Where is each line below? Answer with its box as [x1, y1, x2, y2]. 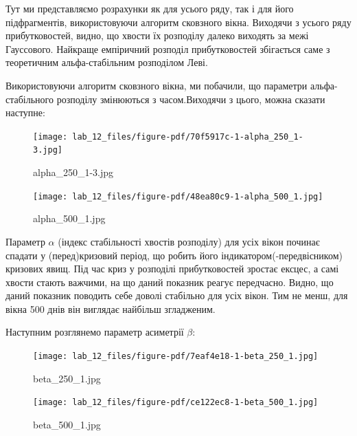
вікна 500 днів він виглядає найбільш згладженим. [5, 301, 216, 316]
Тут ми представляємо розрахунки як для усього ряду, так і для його [5, 1, 294, 15]
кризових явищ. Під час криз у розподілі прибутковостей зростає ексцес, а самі [5, 261, 339, 276]
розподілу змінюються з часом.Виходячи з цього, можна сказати [56, 91, 325, 106]
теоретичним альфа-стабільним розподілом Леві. [5, 55, 208, 69]
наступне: [5, 105, 45, 120]
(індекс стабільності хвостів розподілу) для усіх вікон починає [58, 234, 320, 248]
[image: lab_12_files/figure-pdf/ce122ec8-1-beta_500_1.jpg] [33, 397, 319, 408]
